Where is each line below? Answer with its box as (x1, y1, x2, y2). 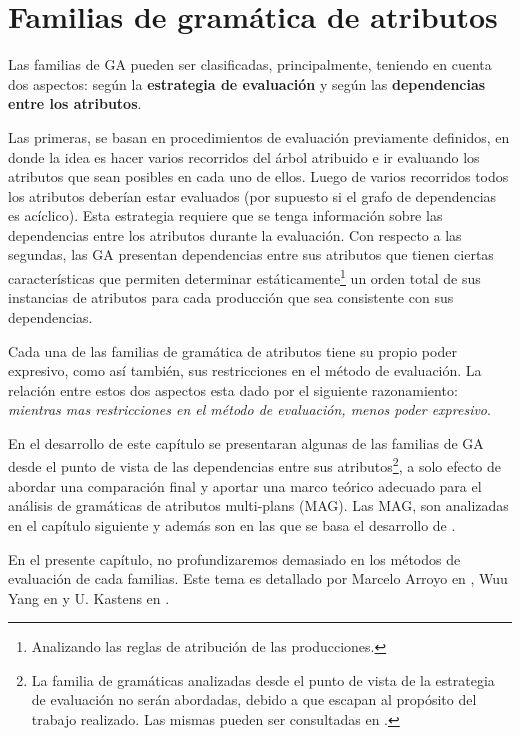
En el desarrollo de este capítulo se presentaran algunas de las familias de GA (8, 432, 484, 453)
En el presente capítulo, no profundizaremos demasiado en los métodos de (8, 548, 461, 569)
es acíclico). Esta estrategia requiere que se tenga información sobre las (8, 205, 443, 226)
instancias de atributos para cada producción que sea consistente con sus (8, 287, 454, 308)
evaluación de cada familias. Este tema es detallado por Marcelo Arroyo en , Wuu (8, 568, 508, 589)
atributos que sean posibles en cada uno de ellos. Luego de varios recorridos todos (8, 166, 509, 187)
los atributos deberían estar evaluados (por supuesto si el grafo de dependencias (8, 185, 497, 206)
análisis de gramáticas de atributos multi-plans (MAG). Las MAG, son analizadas (8, 495, 509, 516)
